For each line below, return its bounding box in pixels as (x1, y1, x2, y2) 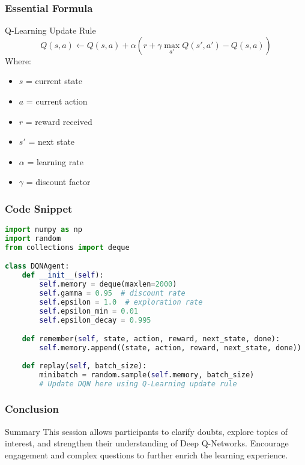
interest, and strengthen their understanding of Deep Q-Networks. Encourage (5, 437, 289, 449)
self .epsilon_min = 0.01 (39, 306, 138, 315)
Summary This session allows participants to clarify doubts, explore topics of (5, 425, 288, 437)
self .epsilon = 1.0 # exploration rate (39, 297, 203, 306)
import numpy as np (5, 225, 82, 234)
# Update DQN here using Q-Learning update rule (39, 379, 237, 388)
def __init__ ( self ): (22, 271, 104, 280)
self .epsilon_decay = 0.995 (39, 315, 151, 324)
